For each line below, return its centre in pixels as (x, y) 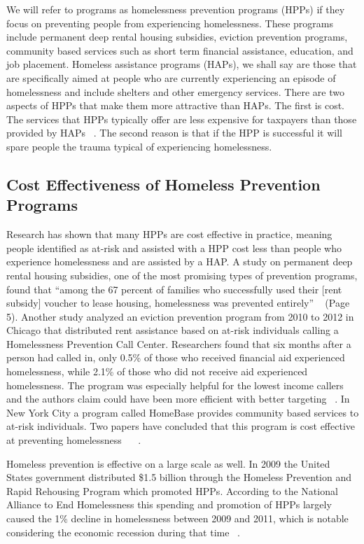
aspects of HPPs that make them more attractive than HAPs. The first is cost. (176, 105)
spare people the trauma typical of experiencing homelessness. (139, 146)
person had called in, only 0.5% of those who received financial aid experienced (176, 357)
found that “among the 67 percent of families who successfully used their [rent (174, 289)
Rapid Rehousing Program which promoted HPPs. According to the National (172, 490)
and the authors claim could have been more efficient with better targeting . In (178, 399)
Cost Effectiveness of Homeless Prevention (163, 184)
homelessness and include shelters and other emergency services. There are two (175, 91)
